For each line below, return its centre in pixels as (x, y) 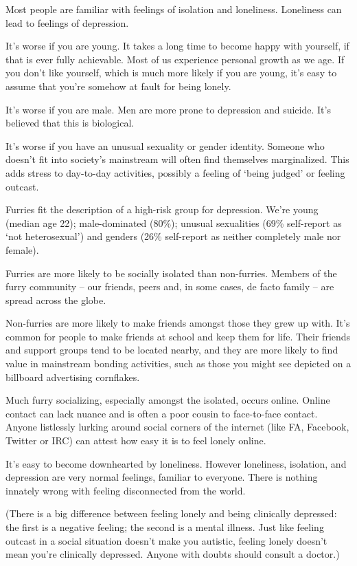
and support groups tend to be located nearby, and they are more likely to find (172, 350)
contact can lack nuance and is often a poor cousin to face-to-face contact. (162, 413)
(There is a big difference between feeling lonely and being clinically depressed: (171, 513)
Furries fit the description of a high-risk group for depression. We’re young (162, 209)
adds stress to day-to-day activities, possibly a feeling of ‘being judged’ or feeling (175, 172)
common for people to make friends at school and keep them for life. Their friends (178, 336)
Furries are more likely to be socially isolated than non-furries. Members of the (171, 273)
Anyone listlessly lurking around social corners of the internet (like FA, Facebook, (177, 427)
